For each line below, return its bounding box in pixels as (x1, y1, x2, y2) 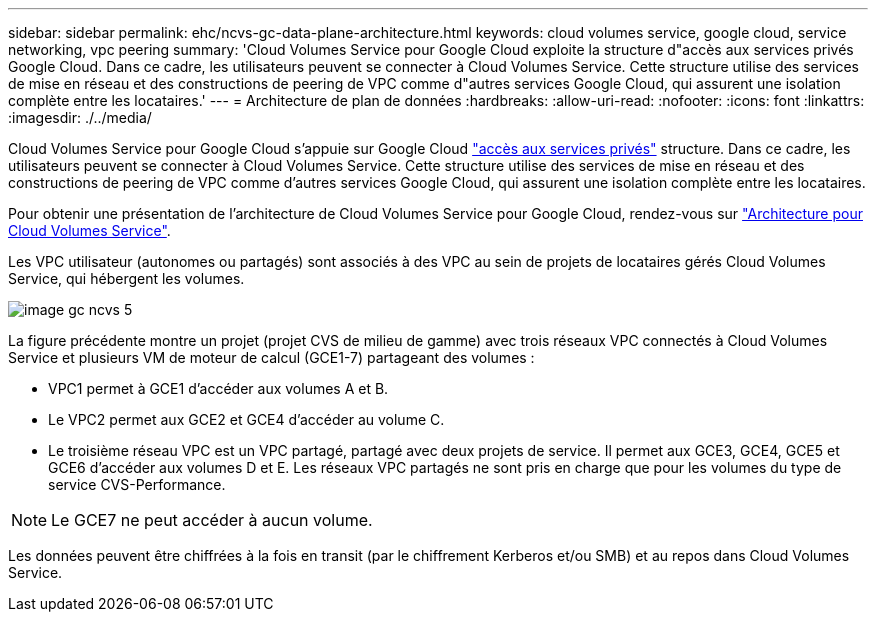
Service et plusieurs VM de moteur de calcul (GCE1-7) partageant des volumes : (8, 349, 535, 366)
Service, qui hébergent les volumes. (8, 270, 245, 287)
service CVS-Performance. (48, 476, 226, 493)
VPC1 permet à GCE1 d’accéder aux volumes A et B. (48, 380, 389, 397)
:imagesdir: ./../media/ (8, 109, 152, 126)
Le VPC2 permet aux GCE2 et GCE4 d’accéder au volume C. (48, 411, 445, 428)
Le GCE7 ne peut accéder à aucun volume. (51, 510, 373, 530)
